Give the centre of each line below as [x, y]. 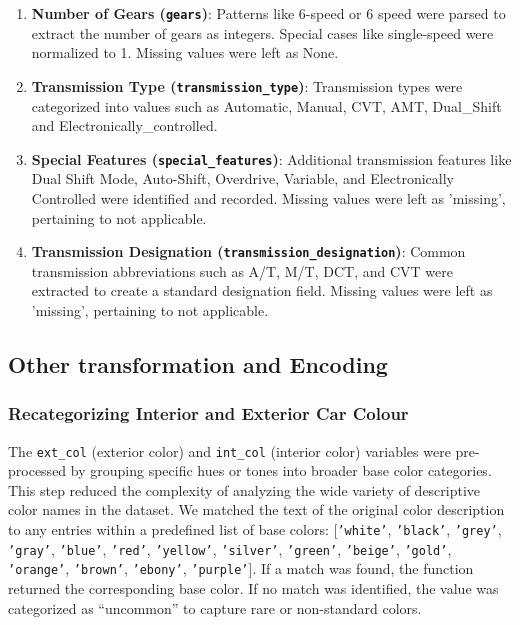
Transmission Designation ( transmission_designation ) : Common [248, 251]
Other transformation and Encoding [198, 363]
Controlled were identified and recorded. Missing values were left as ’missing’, [268, 197]
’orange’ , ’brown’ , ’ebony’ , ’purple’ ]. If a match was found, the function [241, 568]
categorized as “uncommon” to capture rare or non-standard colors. [215, 607]
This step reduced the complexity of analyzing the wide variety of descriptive [244, 489]
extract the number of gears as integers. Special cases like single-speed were [262, 32]
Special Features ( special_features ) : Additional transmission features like [271, 158]
